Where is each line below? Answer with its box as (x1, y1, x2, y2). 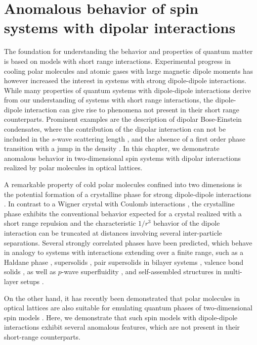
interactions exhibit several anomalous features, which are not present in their (4, 322, 240, 332)
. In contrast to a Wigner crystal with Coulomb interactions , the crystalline (4, 198, 235, 209)
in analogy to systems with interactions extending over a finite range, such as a (4, 247, 244, 257)
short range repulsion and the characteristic (4, 218, 136, 228)
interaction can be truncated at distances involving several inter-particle (4, 228, 222, 238)
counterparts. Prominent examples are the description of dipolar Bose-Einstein (4, 114, 242, 124)
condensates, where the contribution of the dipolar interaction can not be (4, 124, 226, 134)
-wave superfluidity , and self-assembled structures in (61, 266, 222, 277)
